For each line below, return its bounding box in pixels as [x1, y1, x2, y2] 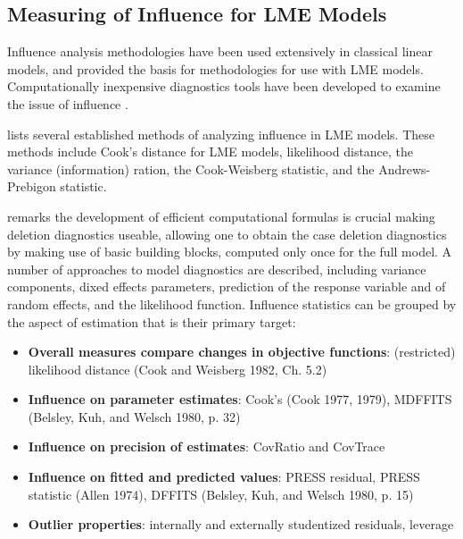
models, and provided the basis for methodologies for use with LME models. [7, 59, 424, 78]
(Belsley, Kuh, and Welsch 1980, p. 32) [28, 407, 241, 425]
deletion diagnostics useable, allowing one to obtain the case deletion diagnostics [7, 224, 447, 243]
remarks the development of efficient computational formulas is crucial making [7, 206, 435, 225]
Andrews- [378, 159, 431, 178]
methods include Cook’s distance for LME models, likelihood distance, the [7, 142, 414, 161]
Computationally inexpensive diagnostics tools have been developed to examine [7, 77, 441, 96]
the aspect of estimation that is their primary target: [7, 312, 296, 331]
